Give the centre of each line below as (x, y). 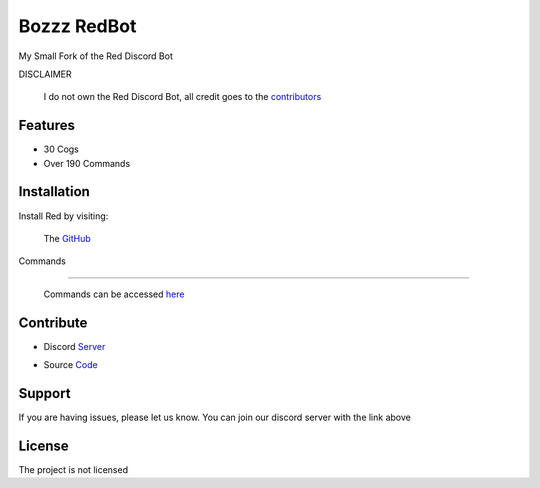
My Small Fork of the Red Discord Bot (96, 56)
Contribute (53, 322)
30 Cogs (61, 149)
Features (46, 125)
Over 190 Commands (87, 163)
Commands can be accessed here (114, 294)
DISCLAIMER (45, 74)
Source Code (71, 364)
